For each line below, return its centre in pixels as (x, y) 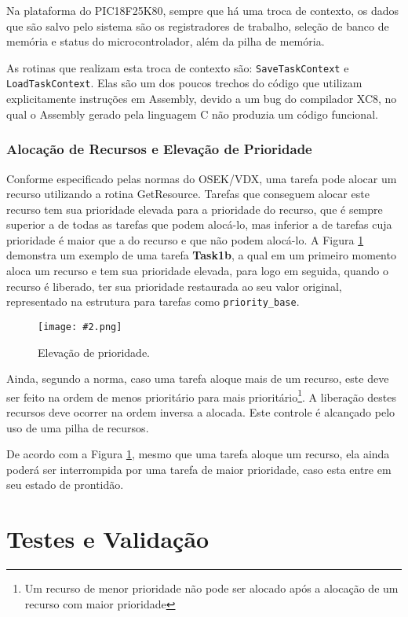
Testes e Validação (108, 539)
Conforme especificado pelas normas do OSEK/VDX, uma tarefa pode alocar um (202, 178)
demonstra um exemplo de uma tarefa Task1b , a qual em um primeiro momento (201, 255)
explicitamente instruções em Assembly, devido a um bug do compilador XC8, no (202, 99)
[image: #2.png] (80, 327)
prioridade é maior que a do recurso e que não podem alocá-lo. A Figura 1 (185, 239)
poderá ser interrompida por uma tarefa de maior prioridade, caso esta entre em (199, 469)
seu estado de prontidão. (65, 485)
